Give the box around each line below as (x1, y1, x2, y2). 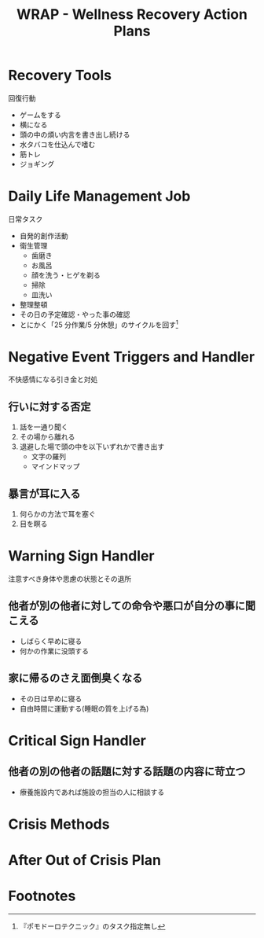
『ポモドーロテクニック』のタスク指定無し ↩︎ (19, 921, 166, 931)
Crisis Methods (8, 815, 110, 833)
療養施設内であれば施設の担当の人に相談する (19, 787, 165, 796)
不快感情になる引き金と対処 (8, 375, 98, 384)
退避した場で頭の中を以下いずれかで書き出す (19, 442, 165, 451)
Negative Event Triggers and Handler (8, 348, 255, 366)
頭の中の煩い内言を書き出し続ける (19, 130, 130, 139)
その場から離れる (19, 432, 75, 442)
